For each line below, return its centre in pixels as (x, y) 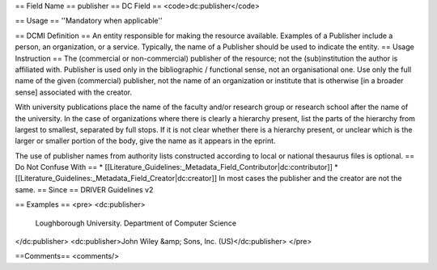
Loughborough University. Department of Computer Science (136, 223)
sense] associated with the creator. (74, 92)
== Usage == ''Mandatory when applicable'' (89, 21)
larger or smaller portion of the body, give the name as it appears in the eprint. (145, 141)
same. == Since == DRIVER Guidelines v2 (84, 189)
